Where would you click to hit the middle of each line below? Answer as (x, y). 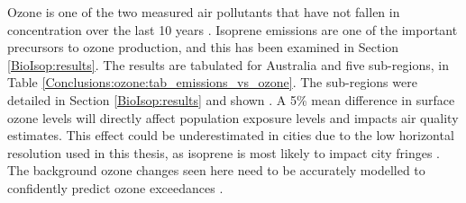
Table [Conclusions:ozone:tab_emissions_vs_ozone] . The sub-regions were (212, 82)
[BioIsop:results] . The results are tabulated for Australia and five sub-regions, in (228, 64)
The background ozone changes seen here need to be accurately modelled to (216, 170)
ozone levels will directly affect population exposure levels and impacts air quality (233, 117)
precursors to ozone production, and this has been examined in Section (203, 47)
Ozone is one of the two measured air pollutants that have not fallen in (204, 12)
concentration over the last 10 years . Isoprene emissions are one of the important (233, 29)
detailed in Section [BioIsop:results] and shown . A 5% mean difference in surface (231, 99)
